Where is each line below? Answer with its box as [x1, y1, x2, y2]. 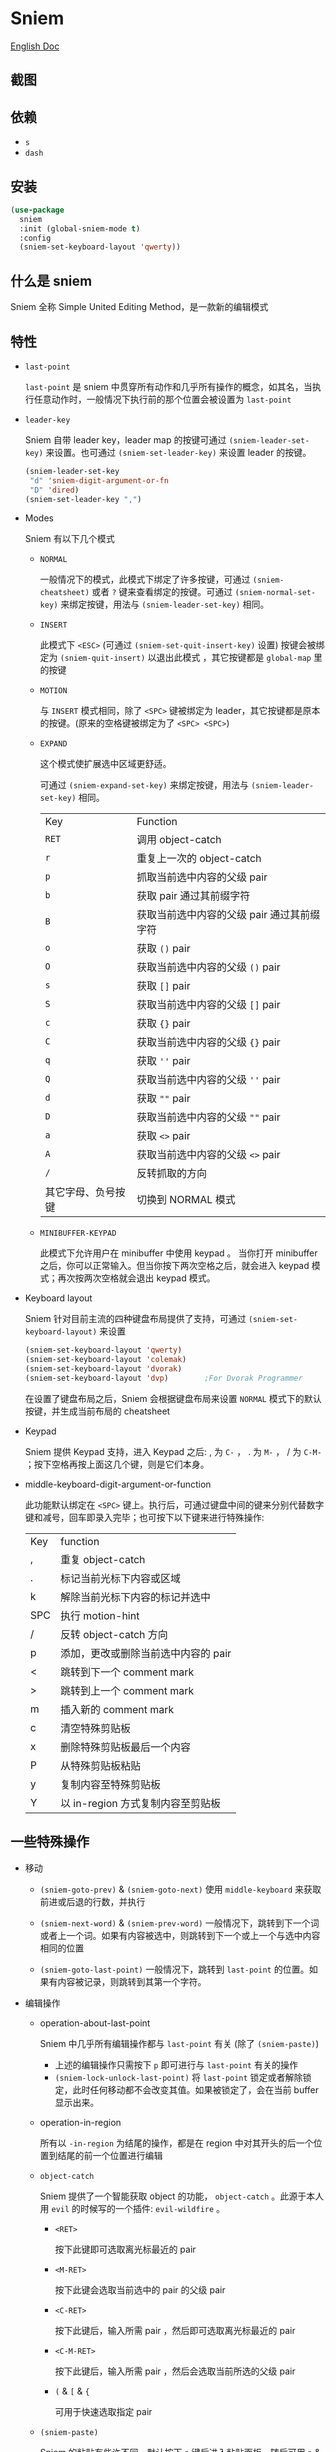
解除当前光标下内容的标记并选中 [59, 1590, 211, 1604]
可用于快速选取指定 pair [54, 2405, 153, 2417]
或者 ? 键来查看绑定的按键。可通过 [91, 586, 233, 598]
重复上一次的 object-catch [136, 852, 262, 866]
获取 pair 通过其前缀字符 [136, 889, 251, 903]
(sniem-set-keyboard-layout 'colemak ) [24, 1355, 187, 1365]
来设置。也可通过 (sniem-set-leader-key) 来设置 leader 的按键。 [45, 446, 312, 458]
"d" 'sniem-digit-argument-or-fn [29, 475, 169, 486]
